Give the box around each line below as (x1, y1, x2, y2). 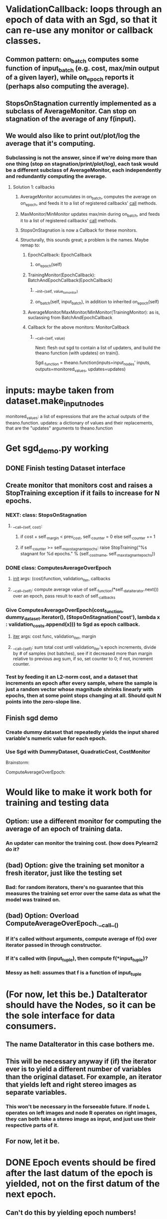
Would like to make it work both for (5, 786, 152, 798)
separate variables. (5, 1088, 67, 1097)
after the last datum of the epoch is (5, 1167, 153, 1179)
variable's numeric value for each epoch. (5, 735, 107, 742)
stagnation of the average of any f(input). (5, 114, 136, 123)
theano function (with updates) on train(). (35, 350, 120, 356)
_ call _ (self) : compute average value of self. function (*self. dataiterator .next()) (12, 587, 159, 594)
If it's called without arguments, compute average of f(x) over (5, 936, 157, 943)
